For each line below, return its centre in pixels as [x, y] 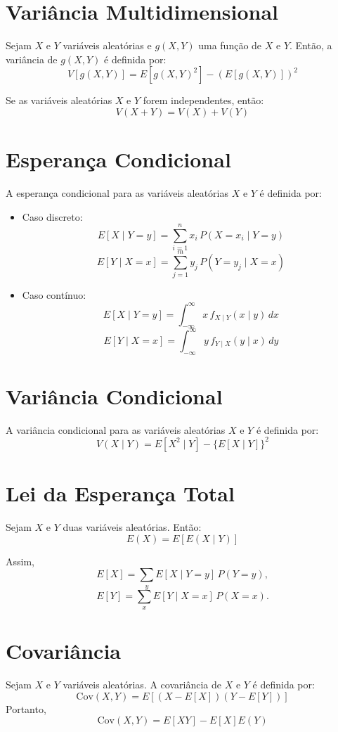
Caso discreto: [52, 216]
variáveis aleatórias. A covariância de [142, 685]
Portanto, [26, 708]
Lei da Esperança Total [120, 493]
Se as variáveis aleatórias [59, 100]
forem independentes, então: [203, 100]
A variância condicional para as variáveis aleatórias [116, 429]
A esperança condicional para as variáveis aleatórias [117, 193]
